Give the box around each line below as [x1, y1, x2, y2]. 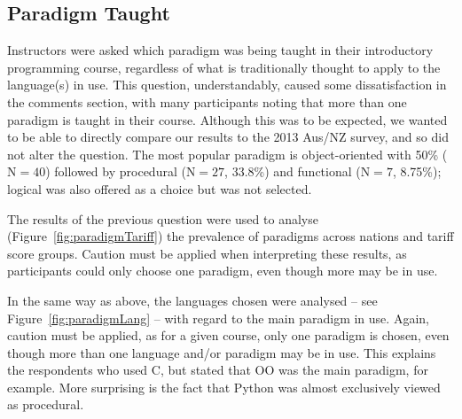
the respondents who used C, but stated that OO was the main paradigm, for [7, 361, 428, 379]
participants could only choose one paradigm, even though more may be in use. [7, 261, 438, 280]
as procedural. [7, 395, 84, 414]
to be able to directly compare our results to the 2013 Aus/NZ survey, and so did [7, 128, 449, 146]
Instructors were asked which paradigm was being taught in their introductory [7, 41, 434, 59]
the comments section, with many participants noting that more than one [7, 92, 407, 111]
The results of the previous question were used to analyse [7, 209, 318, 228]
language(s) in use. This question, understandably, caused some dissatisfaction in [7, 75, 447, 94]
